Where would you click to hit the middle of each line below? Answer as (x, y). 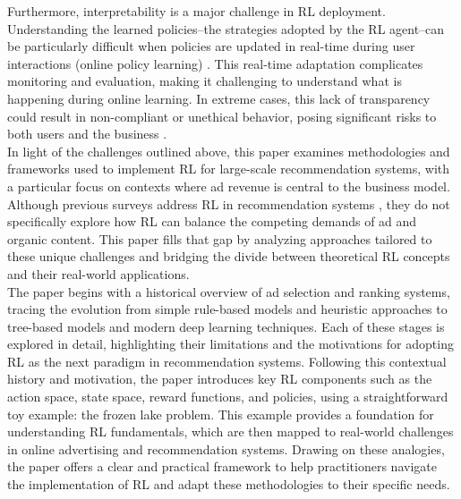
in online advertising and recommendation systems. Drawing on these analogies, (226, 448)
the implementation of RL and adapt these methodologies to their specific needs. (229, 484)
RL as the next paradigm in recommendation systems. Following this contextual (227, 361)
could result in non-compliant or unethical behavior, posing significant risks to (222, 116)
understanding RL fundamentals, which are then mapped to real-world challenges (230, 431)
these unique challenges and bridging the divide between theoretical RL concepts (229, 256)
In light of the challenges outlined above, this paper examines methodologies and (229, 151)
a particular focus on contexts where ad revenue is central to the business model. (229, 186)
